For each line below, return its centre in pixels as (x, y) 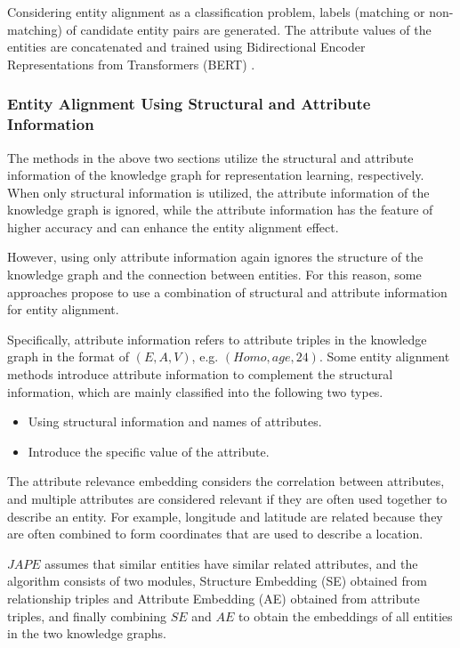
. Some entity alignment (384, 356)
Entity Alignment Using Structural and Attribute (189, 104)
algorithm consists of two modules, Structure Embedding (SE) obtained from (217, 581)
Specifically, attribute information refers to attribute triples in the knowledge (217, 339)
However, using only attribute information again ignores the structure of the (215, 257)
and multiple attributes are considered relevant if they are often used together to (227, 499)
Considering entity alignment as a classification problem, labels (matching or (216, 12)
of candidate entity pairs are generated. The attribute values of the (249, 29)
